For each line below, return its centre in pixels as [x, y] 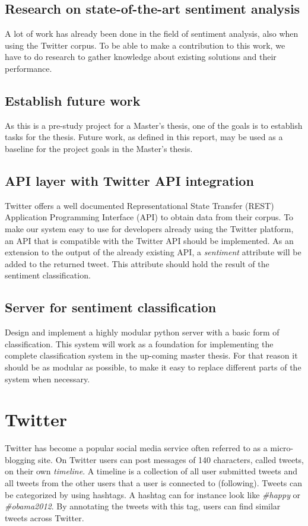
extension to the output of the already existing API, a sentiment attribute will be [153, 252]
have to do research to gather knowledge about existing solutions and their [141, 57]
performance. [28, 68]
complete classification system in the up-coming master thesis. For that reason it [151, 355]
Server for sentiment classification [111, 307]
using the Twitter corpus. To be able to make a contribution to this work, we [145, 45]
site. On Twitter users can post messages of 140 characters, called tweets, [171, 459]
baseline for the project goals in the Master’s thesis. [99, 148]
